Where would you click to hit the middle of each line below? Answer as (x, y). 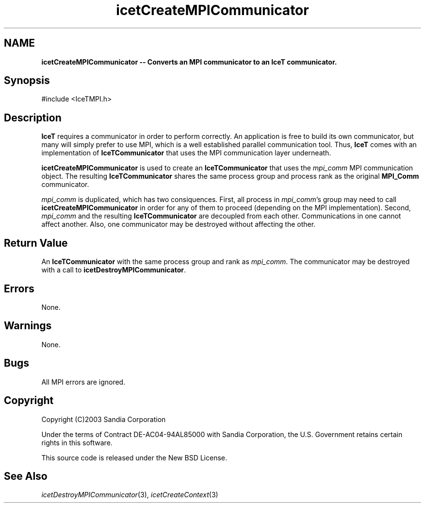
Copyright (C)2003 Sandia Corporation (104, 419)
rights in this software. (77, 442)
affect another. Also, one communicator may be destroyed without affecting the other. (179, 224)
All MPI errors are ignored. (83, 382)
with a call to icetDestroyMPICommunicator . (114, 270)
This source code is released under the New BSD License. (134, 457)
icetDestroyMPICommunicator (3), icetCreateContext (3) (130, 495)
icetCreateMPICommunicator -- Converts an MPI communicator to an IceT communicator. (189, 62)
